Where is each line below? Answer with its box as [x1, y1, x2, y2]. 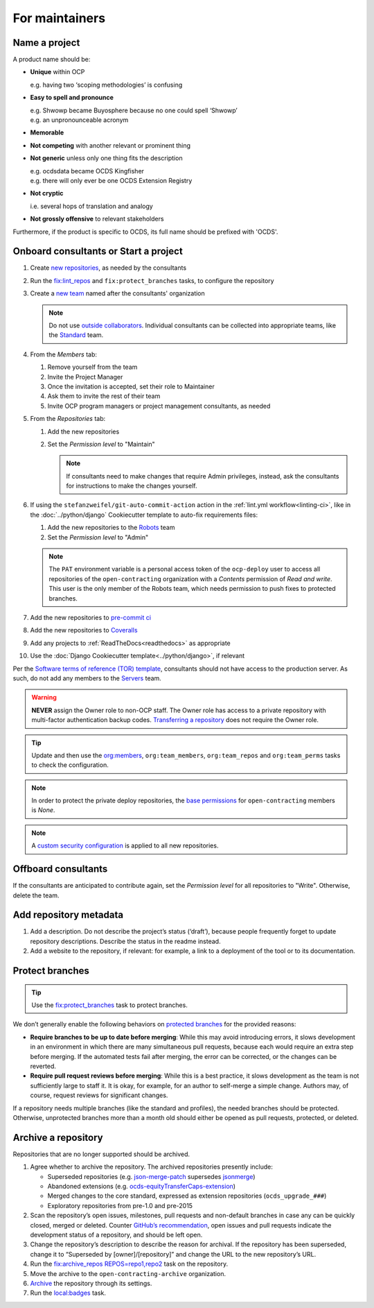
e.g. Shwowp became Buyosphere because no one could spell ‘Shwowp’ [30, 106, 238, 114]
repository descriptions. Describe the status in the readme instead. [30, 937, 221, 945]
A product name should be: [12, 55, 91, 64]
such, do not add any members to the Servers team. [12, 673, 162, 682]
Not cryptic [30, 189, 64, 198]
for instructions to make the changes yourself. [66, 482, 197, 490]
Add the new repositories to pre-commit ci [30, 613, 152, 621]
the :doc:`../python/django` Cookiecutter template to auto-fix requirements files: [30, 510, 258, 519]
